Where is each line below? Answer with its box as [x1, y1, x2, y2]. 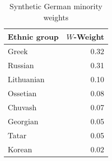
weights [43, 12, 69, 23]
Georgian [8, 116, 39, 127]
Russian [8, 59, 34, 71]
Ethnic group [8, 31, 59, 42]
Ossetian [8, 88, 37, 99]
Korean [8, 144, 32, 155]
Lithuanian [8, 73, 45, 85]
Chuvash [8, 102, 37, 113]
